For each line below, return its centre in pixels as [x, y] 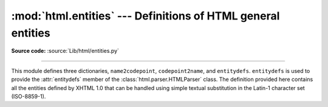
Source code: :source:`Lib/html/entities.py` [65, 51]
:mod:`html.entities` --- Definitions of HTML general [145, 16]
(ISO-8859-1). [29, 96]
